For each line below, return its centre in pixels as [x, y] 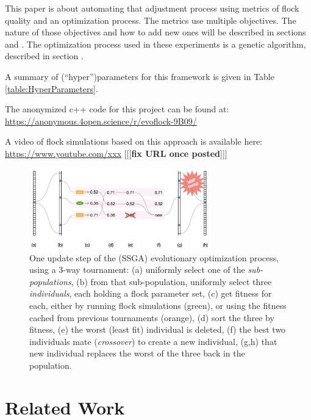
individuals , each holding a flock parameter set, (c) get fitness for [151, 293]
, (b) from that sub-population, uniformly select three [171, 281]
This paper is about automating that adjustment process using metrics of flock [152, 8]
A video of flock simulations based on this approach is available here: [134, 141]
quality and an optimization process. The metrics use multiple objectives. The [151, 20]
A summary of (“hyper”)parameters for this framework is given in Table [140, 76]
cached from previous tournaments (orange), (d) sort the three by [152, 317]
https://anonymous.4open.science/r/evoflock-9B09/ [101, 121]
